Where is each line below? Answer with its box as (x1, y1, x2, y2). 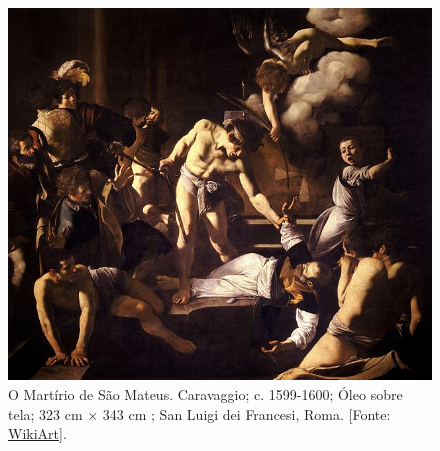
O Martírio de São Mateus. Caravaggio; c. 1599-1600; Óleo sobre (8, 383, 403, 404)
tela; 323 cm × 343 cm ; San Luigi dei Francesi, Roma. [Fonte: (8, 403, 391, 424)
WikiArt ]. (8, 423, 67, 444)
